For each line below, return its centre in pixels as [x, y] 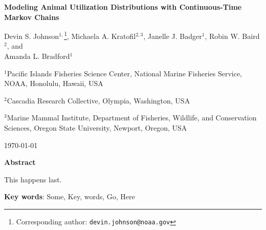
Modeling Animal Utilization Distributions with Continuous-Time [123, 7]
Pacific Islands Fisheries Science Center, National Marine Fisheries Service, [125, 73]
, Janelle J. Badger [173, 36]
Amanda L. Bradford [37, 56]
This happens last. [33, 179]
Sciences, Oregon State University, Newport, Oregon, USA [96, 128]
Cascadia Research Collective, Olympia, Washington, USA [98, 100]
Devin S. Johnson [32, 36]
